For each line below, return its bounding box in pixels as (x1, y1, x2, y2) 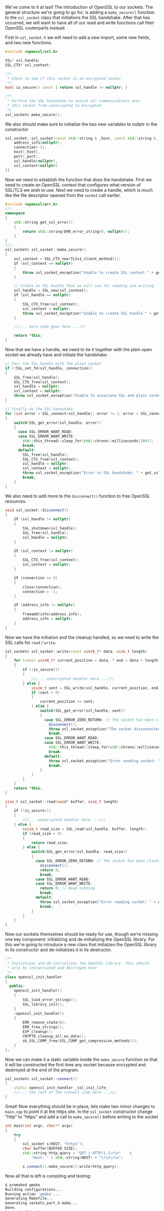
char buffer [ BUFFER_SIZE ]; (22, 1146, 78, 1151)
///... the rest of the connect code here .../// (14, 1090, 117, 1095)
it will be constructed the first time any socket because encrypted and (5, 1061, 146, 1067)
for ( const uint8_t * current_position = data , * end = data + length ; (14, 658, 161, 663)
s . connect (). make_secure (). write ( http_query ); (22, 1164, 119, 1169)
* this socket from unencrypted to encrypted (7, 103, 102, 108)
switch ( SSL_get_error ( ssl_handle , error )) (14, 420, 102, 425)
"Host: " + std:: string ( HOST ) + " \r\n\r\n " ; (31, 1155, 123, 1160)
